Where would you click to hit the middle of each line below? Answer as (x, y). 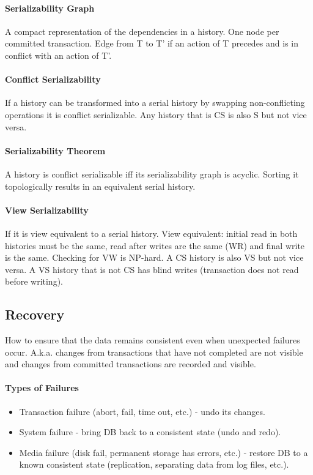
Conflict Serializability (53, 79)
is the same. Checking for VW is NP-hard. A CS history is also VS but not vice (154, 257)
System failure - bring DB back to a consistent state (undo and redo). (150, 432)
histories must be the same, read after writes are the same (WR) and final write (155, 245)
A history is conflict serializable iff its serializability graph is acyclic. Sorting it (152, 174)
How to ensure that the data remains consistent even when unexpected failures (153, 340)
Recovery (35, 314)
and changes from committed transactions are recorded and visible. (131, 364)
